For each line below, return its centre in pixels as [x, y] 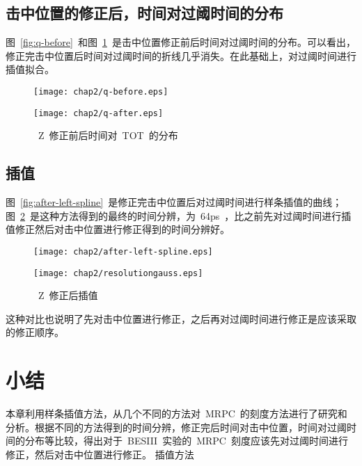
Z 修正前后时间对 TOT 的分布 [108, 135]
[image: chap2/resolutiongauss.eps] [118, 273]
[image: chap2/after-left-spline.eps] [123, 251]
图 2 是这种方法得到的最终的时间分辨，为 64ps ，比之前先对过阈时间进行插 [179, 215]
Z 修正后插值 [68, 295]
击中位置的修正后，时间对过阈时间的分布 [144, 13]
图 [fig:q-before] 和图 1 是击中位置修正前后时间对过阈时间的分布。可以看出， [181, 42]
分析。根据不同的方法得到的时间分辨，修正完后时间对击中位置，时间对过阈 [176, 427]
